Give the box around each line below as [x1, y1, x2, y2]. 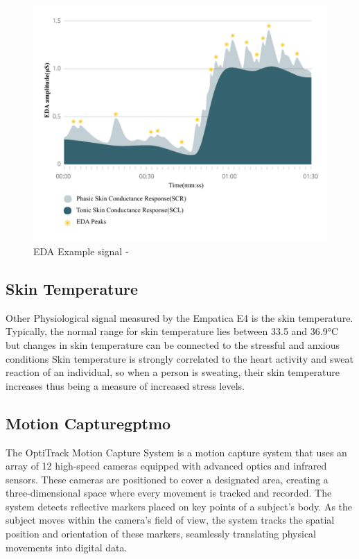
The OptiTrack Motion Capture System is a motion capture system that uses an [6, 445, 347, 459]
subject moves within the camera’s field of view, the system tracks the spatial [6, 513, 335, 527]
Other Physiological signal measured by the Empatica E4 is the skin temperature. [6, 310, 353, 325]
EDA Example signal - [33, 243, 129, 258]
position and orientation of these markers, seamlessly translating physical [6, 526, 316, 541]
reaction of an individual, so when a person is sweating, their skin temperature [6, 365, 340, 379]
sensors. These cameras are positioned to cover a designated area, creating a [6, 472, 329, 486]
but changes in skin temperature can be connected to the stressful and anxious [6, 337, 340, 352]
